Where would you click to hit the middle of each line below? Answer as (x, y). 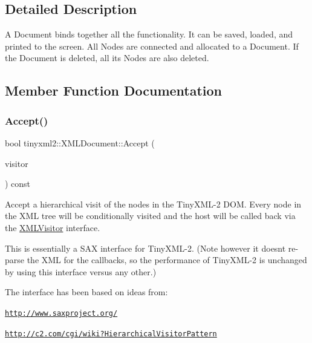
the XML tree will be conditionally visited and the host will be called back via (150, 216)
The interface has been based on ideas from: (86, 292)
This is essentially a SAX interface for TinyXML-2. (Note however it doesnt (145, 248)
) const (18, 184)
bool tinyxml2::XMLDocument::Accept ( (80, 142)
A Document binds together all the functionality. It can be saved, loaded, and (149, 34)
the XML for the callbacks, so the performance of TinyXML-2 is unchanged (167, 260)
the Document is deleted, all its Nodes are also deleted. (107, 58)
